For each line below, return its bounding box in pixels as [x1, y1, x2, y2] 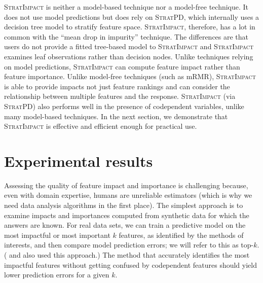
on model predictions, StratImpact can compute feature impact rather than [4, 61, 240, 72]
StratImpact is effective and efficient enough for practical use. [4, 121, 197, 131]
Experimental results [4, 150, 153, 171]
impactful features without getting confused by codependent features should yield [4, 259, 257, 270]
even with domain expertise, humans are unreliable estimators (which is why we [4, 190, 252, 200]
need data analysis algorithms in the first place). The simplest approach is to [4, 200, 243, 210]
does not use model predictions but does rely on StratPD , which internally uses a [4, 11, 259, 22]
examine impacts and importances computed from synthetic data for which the [4, 209, 249, 220]
